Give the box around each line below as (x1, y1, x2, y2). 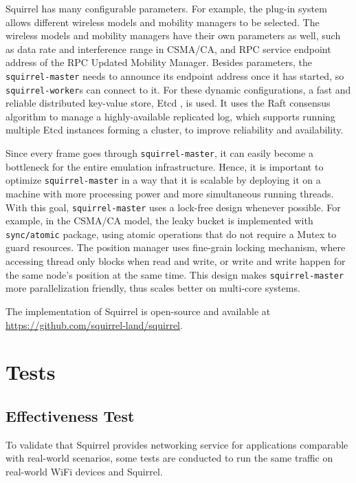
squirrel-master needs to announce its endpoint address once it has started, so (5, 68, 344, 83)
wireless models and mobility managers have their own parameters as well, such (5, 28, 341, 43)
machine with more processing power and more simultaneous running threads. (5, 186, 334, 200)
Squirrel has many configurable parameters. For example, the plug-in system (5, 1, 327, 15)
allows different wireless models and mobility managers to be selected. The (5, 14, 320, 29)
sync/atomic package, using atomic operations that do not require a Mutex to (5, 226, 337, 241)
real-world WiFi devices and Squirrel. (5, 464, 163, 478)
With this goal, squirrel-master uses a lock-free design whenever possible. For (5, 200, 341, 214)
